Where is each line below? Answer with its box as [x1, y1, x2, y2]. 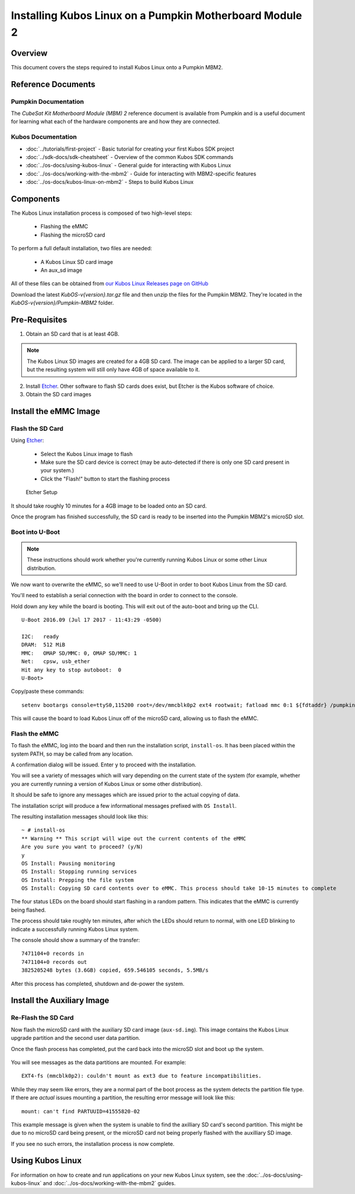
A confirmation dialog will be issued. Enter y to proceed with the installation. [11, 761, 196, 768]
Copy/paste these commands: [11, 688, 85, 695]
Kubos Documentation [11, 133, 77, 141]
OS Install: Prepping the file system [21, 877, 134, 883]
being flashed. [11, 906, 46, 913]
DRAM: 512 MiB [21, 641, 66, 648]
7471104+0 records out [21, 959, 88, 965]
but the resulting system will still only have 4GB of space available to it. [27, 366, 201, 373]
